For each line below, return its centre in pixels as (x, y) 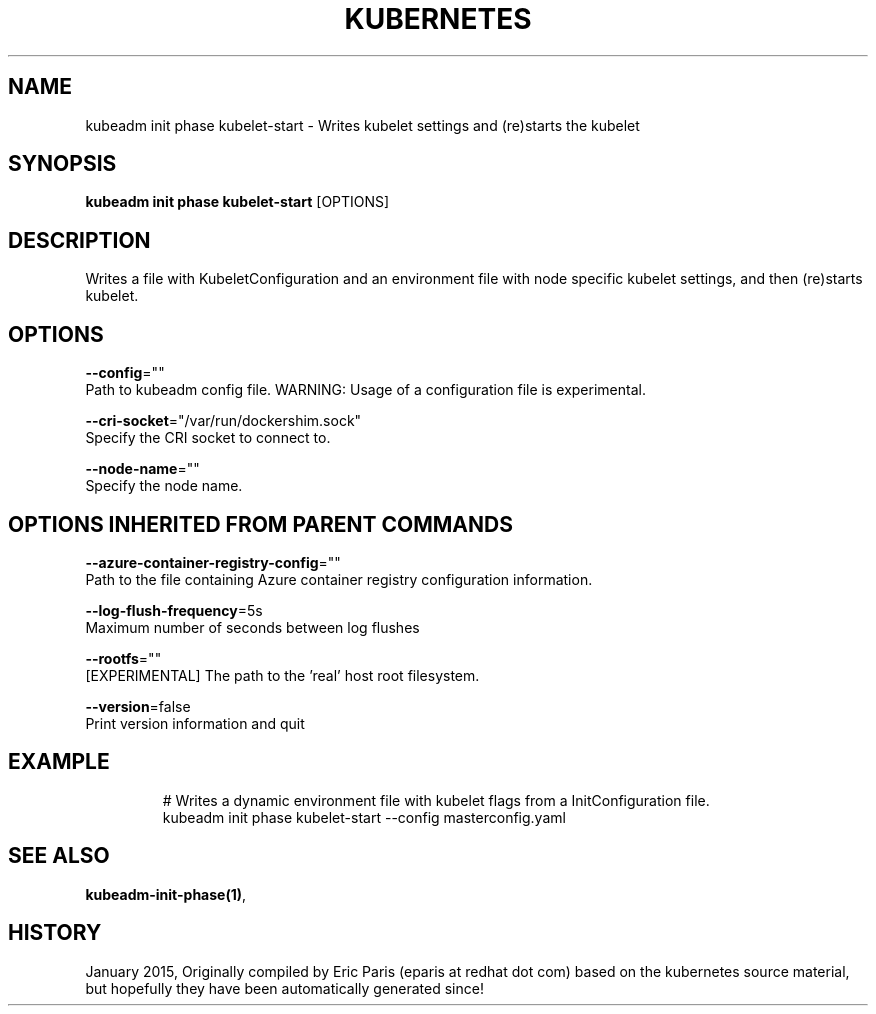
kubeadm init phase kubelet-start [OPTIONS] (237, 202)
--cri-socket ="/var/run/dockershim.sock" (223, 421)
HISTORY (55, 933)
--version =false (138, 706)
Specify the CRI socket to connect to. (208, 438)
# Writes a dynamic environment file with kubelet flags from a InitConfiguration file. (436, 800)
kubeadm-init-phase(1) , (166, 894)
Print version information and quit (195, 723)
